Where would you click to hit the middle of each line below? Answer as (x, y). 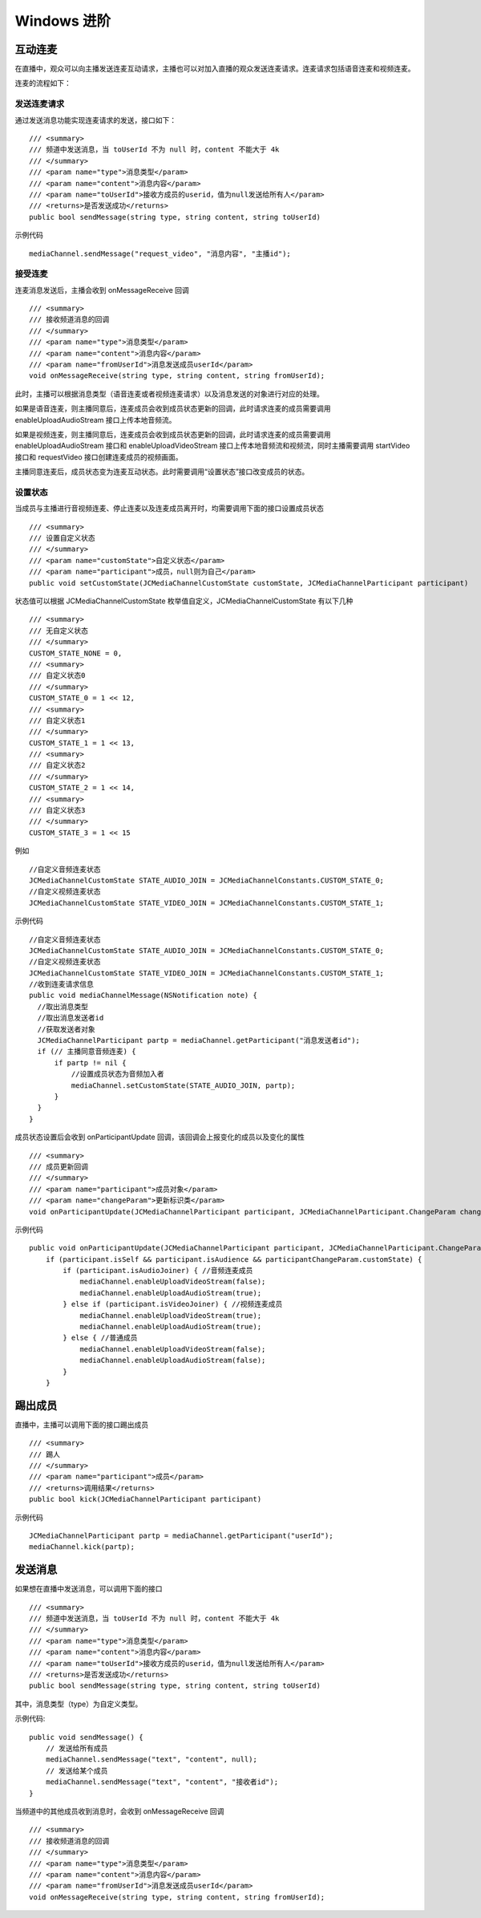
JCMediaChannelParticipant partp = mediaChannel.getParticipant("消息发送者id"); (199, 1040)
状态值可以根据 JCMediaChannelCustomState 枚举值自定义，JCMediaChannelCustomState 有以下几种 (184, 601)
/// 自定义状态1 (57, 720)
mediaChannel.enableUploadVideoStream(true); (171, 1315)
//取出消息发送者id (71, 1018)
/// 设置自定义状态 (62, 538)
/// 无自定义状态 (59, 631)
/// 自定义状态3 (57, 811)
